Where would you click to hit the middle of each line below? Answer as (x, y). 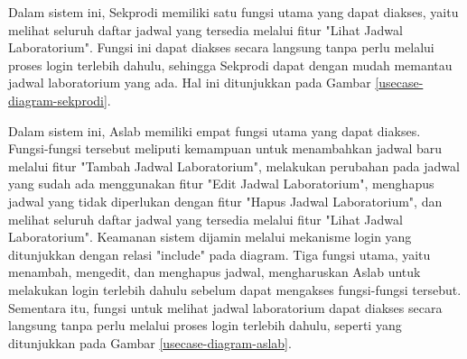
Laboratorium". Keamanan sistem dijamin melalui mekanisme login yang (210, 237)
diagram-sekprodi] (58, 100)
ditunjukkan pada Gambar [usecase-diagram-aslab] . (150, 342)
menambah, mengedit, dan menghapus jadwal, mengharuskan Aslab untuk (215, 272)
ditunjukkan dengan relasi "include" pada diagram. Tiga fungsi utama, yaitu (219, 254)
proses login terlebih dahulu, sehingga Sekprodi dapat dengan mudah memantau (230, 64)
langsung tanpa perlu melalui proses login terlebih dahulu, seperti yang (205, 325)
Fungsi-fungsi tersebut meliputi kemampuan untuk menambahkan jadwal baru (225, 148)
